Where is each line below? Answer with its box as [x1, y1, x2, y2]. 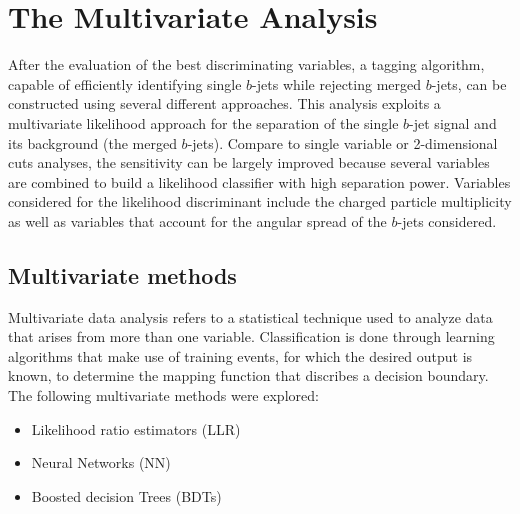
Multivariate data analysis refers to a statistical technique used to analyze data [8, 306, 493, 327]
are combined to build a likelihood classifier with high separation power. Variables [8, 171, 511, 192]
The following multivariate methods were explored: [8, 385, 319, 406]
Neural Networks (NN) [31, 452, 171, 473]
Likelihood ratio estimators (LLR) [31, 418, 241, 439]
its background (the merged [8, 132, 177, 153]
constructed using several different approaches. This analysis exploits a [8, 93, 441, 114]
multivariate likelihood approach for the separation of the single [8, 112, 399, 133]
